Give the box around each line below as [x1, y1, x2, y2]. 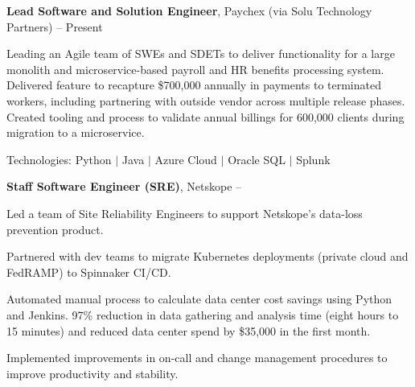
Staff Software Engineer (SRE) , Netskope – [6, 178, 242, 195]
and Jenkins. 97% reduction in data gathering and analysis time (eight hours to [6, 306, 399, 323]
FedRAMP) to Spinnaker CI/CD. [6, 263, 171, 280]
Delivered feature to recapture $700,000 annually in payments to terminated [6, 76, 381, 93]
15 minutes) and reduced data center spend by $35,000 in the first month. [6, 322, 371, 339]
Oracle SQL [228, 150, 286, 167]
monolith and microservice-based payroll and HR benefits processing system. [6, 60, 384, 77]
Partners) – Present [6, 18, 103, 35]
